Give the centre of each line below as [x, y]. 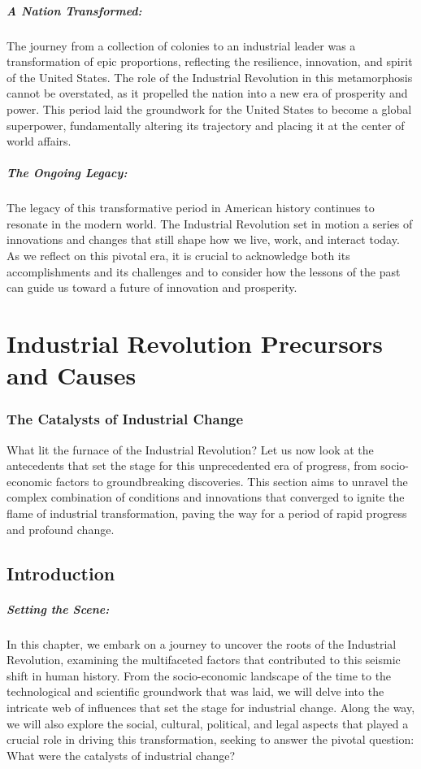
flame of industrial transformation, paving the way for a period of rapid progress [207, 513]
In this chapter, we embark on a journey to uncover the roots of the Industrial [202, 643]
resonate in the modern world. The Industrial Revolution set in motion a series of [210, 223]
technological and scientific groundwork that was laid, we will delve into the [195, 691]
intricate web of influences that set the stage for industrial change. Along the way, [211, 707]
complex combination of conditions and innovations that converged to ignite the [206, 497]
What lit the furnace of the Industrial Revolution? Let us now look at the [190, 449]
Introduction [61, 573]
